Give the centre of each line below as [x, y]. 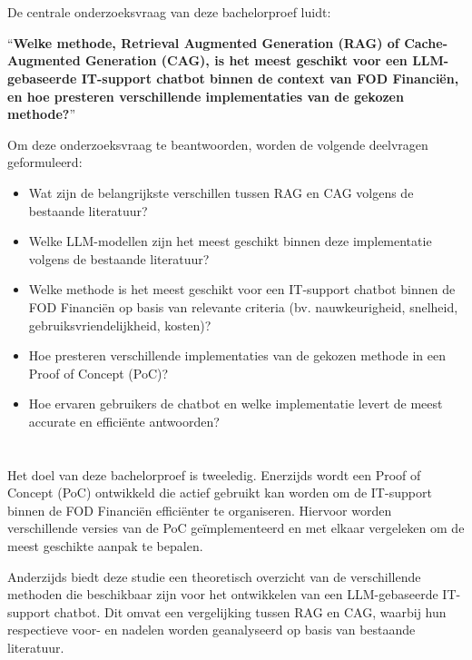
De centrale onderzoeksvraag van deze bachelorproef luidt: [169, 12]
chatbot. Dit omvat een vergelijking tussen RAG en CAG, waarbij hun [250, 611]
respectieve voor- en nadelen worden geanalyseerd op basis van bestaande [211, 630]
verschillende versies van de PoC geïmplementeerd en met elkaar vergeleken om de [236, 528]
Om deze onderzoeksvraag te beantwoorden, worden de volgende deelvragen [218, 144]
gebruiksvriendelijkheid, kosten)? [120, 325]
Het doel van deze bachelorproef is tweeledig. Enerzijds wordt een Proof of [214, 474]
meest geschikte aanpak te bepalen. [105, 546]
